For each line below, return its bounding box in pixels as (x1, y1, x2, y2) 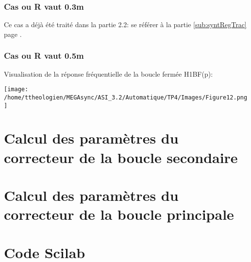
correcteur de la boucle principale (4, 204, 234, 224)
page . (4, 29, 22, 39)
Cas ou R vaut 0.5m (4, 49, 84, 62)
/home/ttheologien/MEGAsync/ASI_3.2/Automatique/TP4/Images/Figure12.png (4, 94, 248, 101)
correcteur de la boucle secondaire (4, 147, 238, 167)
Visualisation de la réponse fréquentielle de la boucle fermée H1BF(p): (4, 68, 213, 79)
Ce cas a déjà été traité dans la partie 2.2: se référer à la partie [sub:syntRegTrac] (4, 19, 247, 30)
